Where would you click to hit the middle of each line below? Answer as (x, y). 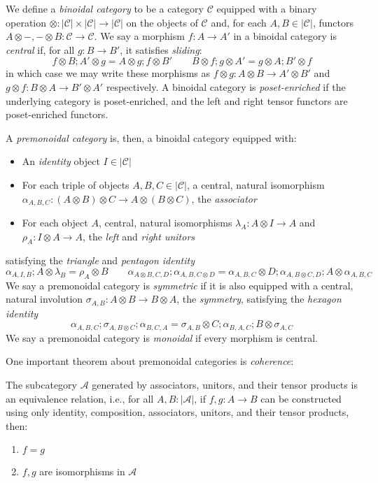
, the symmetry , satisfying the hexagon (259, 299)
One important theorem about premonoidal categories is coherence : (150, 361)
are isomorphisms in (82, 471)
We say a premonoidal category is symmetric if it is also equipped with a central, (180, 285)
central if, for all (40, 49)
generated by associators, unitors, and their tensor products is (225, 385)
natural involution (44, 299)
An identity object (61, 161)
